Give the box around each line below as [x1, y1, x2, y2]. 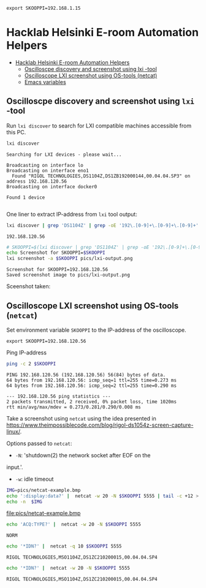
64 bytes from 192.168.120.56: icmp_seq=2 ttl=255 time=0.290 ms [6, 383, 177, 389]
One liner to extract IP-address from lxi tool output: [6, 210, 138, 218]
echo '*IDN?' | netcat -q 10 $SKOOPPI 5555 [6, 543, 122, 549]
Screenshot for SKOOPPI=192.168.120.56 [6, 267, 109, 273]
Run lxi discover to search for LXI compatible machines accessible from [6, 122, 192, 129]
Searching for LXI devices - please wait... [6, 151, 122, 158]
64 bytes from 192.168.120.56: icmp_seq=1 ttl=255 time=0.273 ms [6, 377, 177, 383]
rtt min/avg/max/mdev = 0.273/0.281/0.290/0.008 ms [6, 404, 141, 410]
